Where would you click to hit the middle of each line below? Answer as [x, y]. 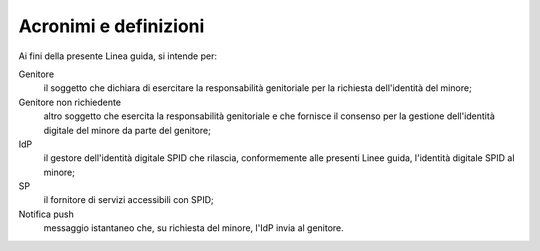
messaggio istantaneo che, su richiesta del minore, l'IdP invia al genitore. [193, 228]
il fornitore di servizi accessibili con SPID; [128, 200]
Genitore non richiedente [70, 102]
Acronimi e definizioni [111, 26]
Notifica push [46, 214]
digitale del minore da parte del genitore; [127, 130]
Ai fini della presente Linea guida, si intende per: [117, 56]
